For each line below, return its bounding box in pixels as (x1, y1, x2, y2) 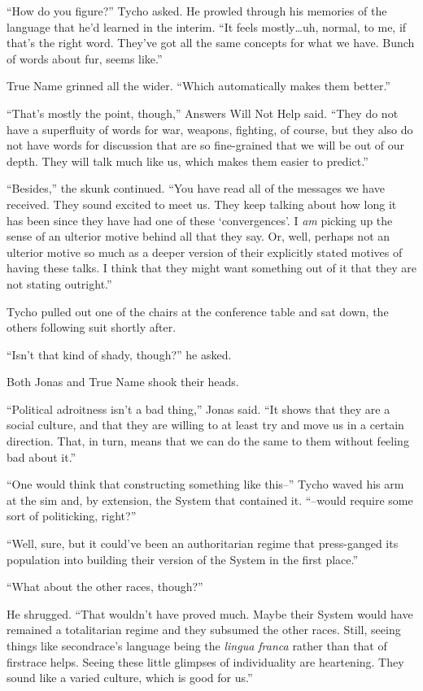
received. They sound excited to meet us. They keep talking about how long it (7, 195, 397, 212)
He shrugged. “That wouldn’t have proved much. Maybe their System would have (7, 605, 413, 622)
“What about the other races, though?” (7, 578, 203, 595)
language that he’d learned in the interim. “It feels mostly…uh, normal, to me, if (7, 18, 407, 35)
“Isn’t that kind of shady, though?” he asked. (7, 345, 232, 363)
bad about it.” (7, 448, 76, 465)
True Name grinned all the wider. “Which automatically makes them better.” (7, 77, 390, 94)
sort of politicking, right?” (7, 507, 137, 524)
